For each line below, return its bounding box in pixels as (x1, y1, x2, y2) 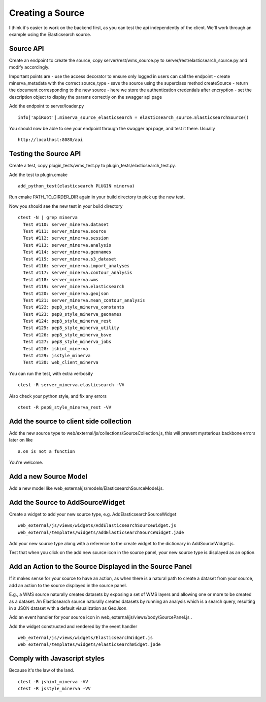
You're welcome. (9, 459, 44, 466)
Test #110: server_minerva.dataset (23, 222, 109, 227)
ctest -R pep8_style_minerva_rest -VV (18, 405, 112, 410)
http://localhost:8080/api (18, 137, 83, 143)
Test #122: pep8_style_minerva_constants (23, 304, 125, 310)
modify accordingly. (9, 64, 50, 70)
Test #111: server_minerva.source (23, 228, 106, 234)
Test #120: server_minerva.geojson (23, 291, 109, 296)
